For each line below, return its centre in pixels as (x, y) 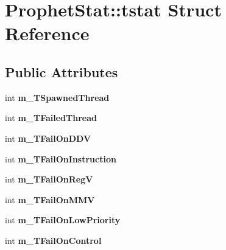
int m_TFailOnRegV (49, 179)
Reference (47, 33)
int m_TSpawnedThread (57, 97)
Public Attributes (62, 71)
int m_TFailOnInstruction (61, 158)
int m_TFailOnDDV (48, 138)
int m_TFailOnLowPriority (63, 220)
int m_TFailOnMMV (50, 199)
